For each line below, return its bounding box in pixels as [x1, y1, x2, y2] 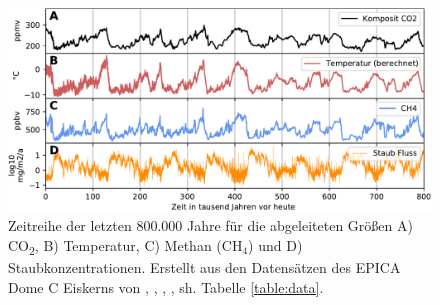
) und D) [248, 234, 303, 255]
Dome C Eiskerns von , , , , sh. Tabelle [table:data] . [8, 276, 324, 297]
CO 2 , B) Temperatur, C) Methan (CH [8, 234, 243, 258]
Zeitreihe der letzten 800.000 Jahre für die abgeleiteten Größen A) [8, 215, 413, 236]
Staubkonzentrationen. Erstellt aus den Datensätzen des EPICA [8, 257, 401, 278]
